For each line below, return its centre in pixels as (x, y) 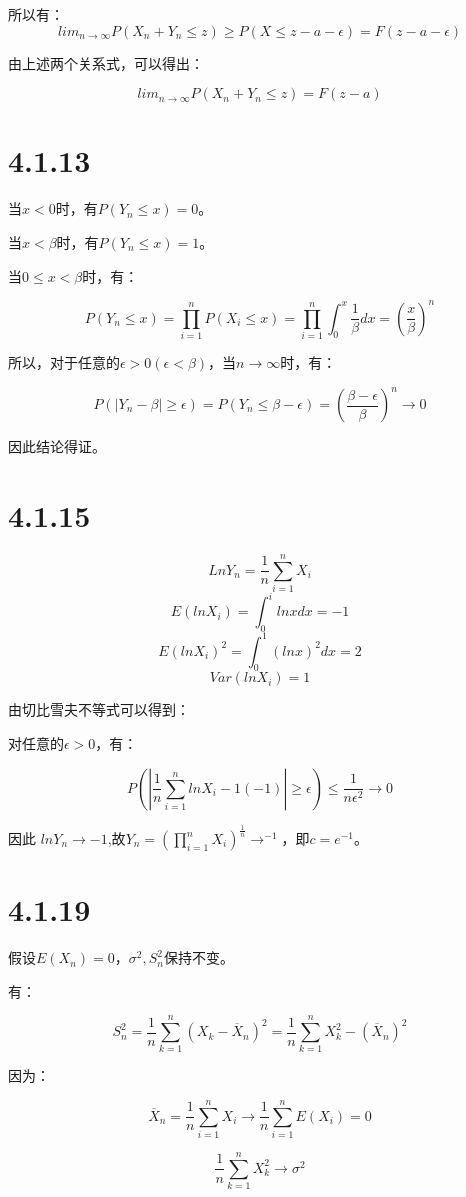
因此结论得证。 (57, 446)
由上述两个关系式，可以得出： (106, 62)
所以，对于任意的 (64, 361)
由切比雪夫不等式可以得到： (99, 709)
